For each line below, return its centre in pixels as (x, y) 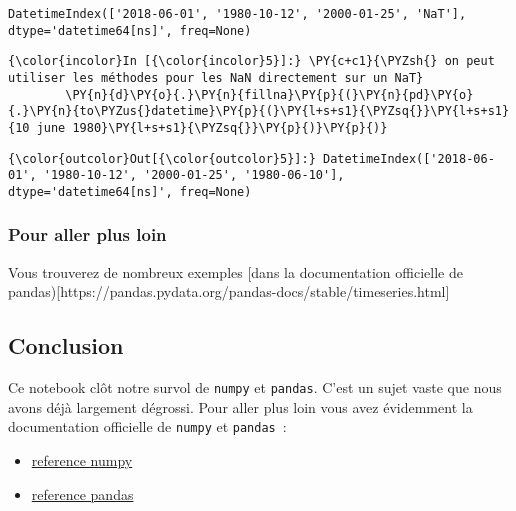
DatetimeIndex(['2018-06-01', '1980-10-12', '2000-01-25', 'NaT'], (237, 14)
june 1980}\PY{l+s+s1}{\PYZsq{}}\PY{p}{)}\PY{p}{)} (212, 127)
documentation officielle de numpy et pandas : (147, 426)
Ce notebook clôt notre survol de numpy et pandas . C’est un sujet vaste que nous (255, 387)
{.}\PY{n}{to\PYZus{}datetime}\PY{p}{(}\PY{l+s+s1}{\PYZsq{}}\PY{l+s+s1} (259, 111)
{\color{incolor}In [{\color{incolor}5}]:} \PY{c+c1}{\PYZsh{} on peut (251, 61)
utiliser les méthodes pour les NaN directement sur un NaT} (216, 77)
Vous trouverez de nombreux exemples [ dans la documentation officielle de (235, 271)
